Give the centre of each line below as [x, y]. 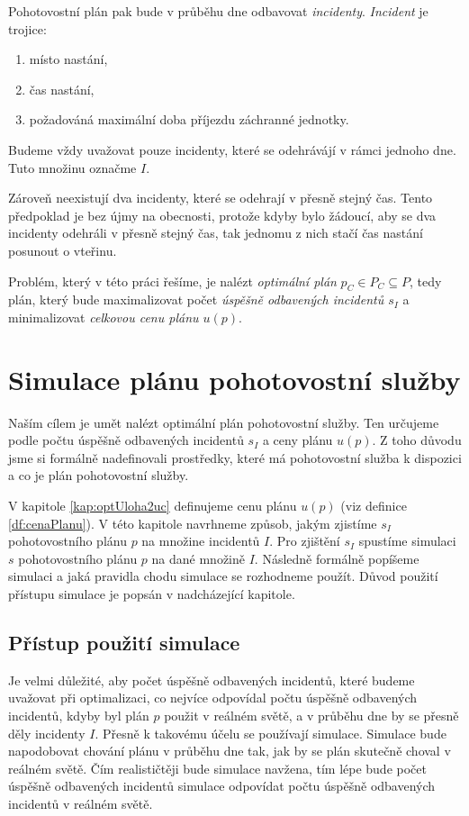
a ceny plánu [298, 440]
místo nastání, [68, 59]
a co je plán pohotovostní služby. [99, 475]
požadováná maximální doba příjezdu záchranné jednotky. [189, 119]
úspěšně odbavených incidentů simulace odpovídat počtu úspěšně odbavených [222, 786]
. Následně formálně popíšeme [337, 558]
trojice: [27, 28]
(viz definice [374, 506]
